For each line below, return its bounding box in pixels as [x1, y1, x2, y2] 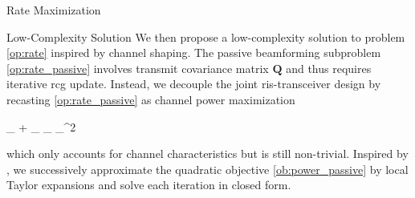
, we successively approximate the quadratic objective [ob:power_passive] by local [6, 160, 409, 177]
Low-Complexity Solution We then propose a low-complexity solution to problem [6, 28, 405, 45]
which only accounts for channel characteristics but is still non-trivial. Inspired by [6, 145, 409, 162]
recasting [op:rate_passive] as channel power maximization [6, 91, 295, 107]
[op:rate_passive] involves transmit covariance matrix [6, 59, 269, 76]
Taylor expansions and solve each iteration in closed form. [6, 176, 291, 193]
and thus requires [286, 59, 372, 76]
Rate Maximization [6, 2, 101, 18]
